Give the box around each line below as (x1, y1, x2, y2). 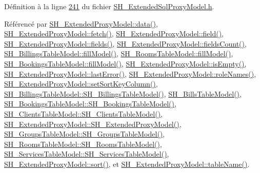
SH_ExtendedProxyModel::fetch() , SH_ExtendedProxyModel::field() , (4, 28, 224, 39)
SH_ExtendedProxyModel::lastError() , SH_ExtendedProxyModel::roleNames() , (4, 68, 256, 79)
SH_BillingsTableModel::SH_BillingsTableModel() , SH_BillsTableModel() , (4, 88, 242, 99)
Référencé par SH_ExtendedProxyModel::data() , (4, 18, 158, 29)
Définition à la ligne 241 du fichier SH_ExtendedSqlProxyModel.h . (4, 1, 214, 11)
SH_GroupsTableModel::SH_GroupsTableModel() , (4, 128, 165, 139)
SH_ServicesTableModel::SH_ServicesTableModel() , (4, 148, 169, 159)
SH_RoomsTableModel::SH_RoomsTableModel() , (4, 138, 162, 149)
